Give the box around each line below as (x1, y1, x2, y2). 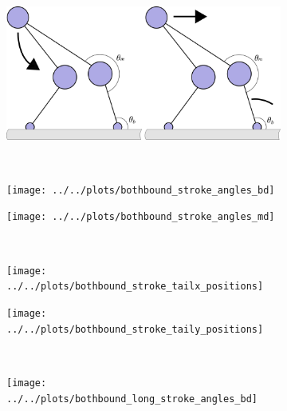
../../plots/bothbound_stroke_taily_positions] (6, 323, 264, 335)
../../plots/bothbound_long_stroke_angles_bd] (6, 393, 258, 405)
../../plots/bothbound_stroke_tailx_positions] (6, 281, 264, 293)
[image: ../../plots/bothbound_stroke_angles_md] (6, 211, 275, 223)
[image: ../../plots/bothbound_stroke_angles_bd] (6, 184, 275, 196)
